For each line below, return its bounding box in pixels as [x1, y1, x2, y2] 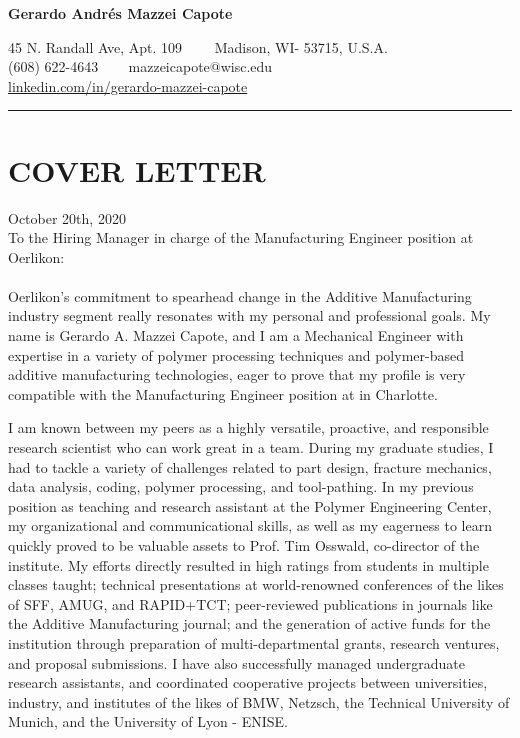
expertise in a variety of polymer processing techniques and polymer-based [8, 344, 464, 365]
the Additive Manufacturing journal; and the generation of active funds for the [8, 613, 491, 634]
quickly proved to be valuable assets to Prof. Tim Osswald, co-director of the [8, 535, 480, 555]
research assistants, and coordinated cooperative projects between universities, [8, 672, 488, 693]
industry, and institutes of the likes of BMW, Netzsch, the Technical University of [8, 691, 510, 712]
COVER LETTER [8, 149, 266, 190]
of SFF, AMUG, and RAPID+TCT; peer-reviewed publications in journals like [8, 593, 493, 614]
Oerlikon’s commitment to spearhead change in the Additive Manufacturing [8, 285, 472, 306]
